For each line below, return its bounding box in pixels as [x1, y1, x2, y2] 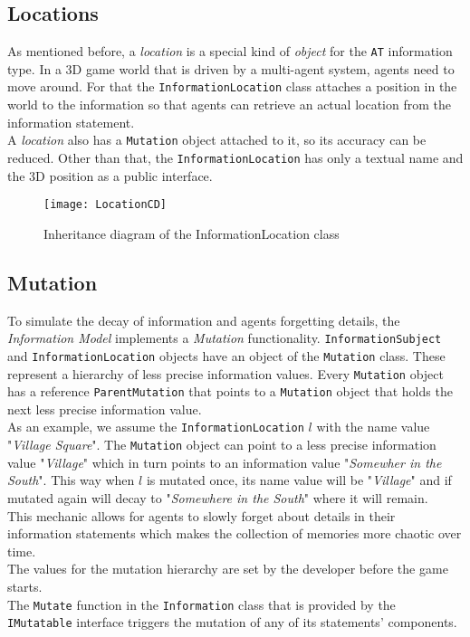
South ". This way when [7, 471, 135, 490]
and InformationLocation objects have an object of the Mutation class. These [7, 346, 446, 365]
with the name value [316, 417, 430, 436]
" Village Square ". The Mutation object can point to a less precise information [7, 435, 436, 454]
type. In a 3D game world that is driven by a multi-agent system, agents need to [7, 59, 455, 78]
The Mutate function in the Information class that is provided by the [7, 594, 396, 613]
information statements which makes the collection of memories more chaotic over [7, 524, 462, 543]
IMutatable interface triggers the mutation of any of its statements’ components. [7, 613, 457, 632]
